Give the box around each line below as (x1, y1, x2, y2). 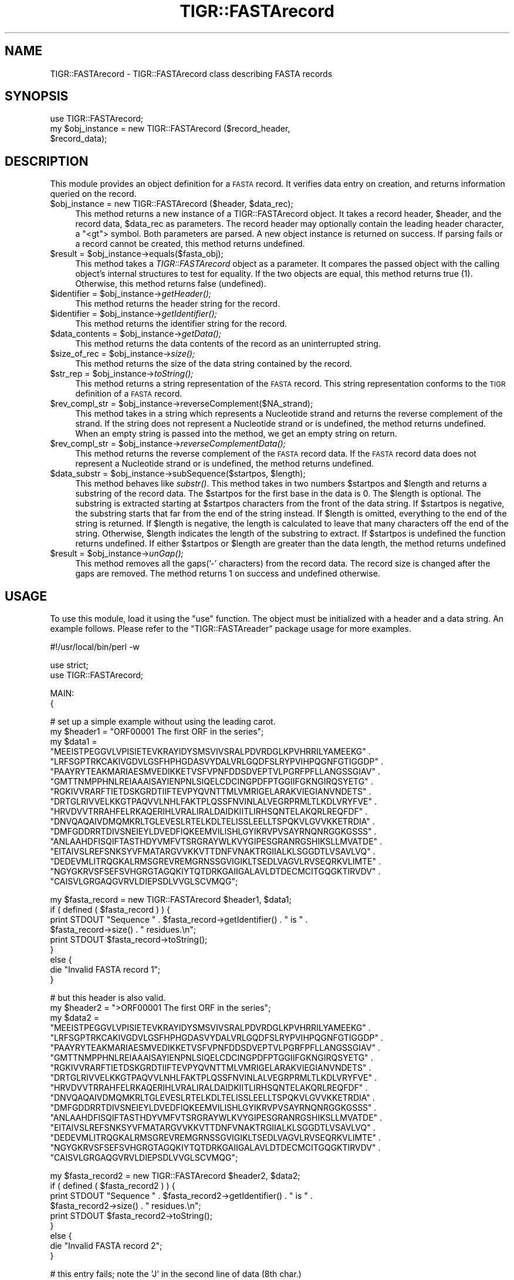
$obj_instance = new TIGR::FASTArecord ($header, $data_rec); (50, 199, 293, 209)
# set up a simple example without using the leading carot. (50, 716, 276, 727)
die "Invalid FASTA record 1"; (50, 964, 161, 975)
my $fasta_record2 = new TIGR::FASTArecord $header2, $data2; (50, 1171, 300, 1181)
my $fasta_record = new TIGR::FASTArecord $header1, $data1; (50, 894, 292, 905)
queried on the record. (50, 189, 137, 199)
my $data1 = (50, 736, 97, 747)
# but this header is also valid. (50, 993, 166, 1003)
